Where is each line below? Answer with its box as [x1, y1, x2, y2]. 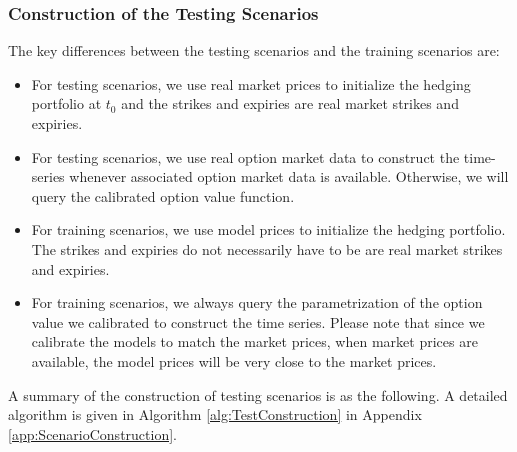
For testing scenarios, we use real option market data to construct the [31, 146, 460, 167]
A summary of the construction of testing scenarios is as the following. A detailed [8, 384, 508, 405]
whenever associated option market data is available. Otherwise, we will [69, 166, 509, 187]
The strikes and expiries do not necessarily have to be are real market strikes [31, 238, 503, 259]
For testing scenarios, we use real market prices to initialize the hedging [31, 73, 471, 94]
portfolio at [31, 93, 102, 114]
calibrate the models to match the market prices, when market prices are [31, 331, 478, 352]
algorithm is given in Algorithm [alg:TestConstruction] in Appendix [8, 404, 422, 425]
